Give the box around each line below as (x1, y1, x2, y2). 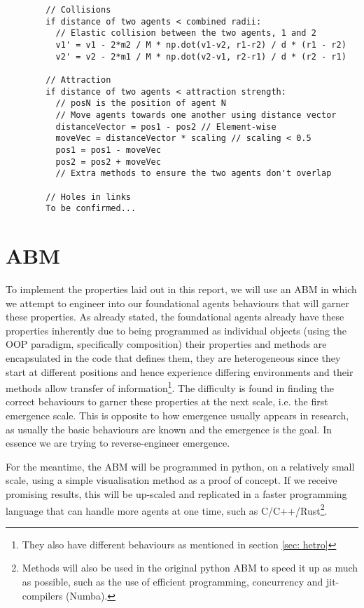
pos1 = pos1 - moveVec (55, 144, 161, 155)
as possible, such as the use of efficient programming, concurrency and (22, 574, 323, 588)
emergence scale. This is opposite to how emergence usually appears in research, (6, 407, 349, 422)
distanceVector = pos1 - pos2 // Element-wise (55, 121, 276, 132)
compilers (22, 588, 63, 602)
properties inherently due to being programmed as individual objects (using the (6, 323, 347, 337)
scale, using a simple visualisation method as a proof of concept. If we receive (6, 473, 337, 487)
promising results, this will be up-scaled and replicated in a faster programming (6, 486, 347, 501)
